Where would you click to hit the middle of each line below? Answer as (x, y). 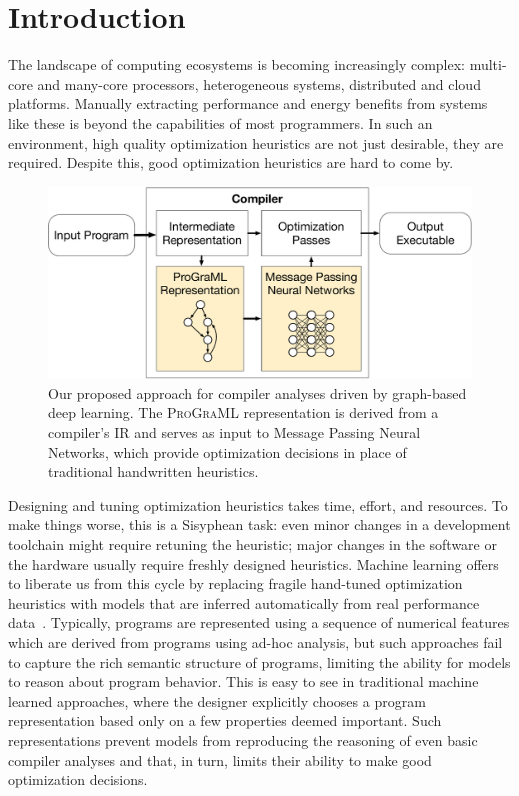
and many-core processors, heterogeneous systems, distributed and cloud (259, 83)
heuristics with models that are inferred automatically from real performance (244, 602)
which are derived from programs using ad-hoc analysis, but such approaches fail (255, 641)
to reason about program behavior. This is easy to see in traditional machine (243, 681)
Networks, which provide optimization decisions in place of (227, 451)
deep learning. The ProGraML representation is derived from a (243, 412)
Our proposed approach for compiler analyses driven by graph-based (257, 392)
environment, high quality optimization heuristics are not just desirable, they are (256, 142)
